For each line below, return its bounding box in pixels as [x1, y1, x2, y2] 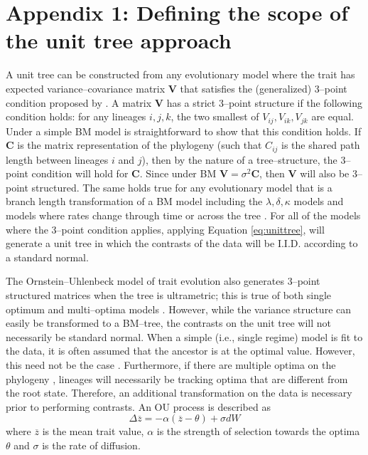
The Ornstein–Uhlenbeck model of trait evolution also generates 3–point [6, 273, 320, 288]
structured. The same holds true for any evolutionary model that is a [31, 179, 332, 194]
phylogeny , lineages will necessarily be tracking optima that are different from [6, 371, 348, 386]
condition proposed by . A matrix [6, 95, 152, 110]
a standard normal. [6, 249, 89, 264]
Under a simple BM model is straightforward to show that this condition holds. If [6, 123, 362, 138]
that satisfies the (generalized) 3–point [180, 80, 347, 95]
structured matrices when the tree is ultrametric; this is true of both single [6, 287, 332, 302]
